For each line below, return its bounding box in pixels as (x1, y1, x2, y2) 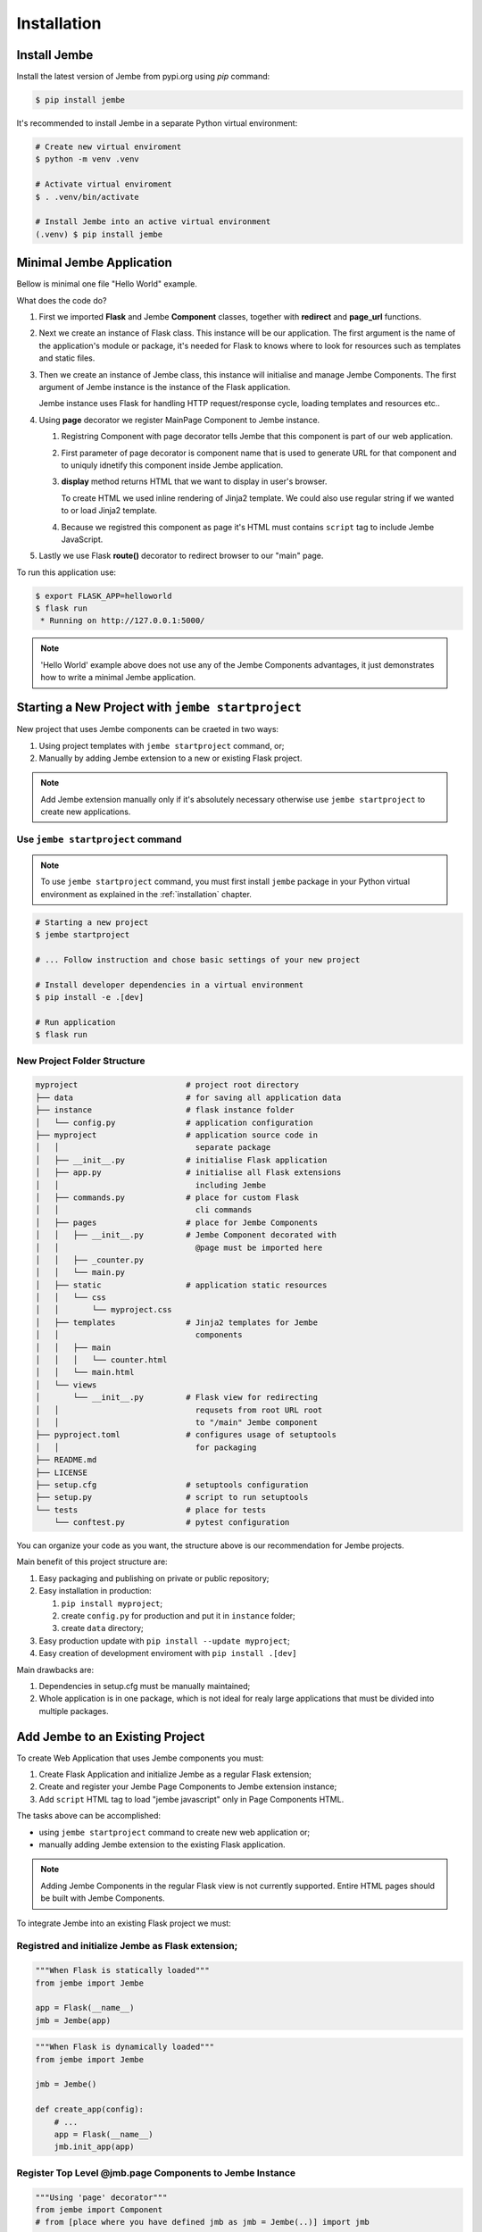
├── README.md (35, 1455, 97, 1465)
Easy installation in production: (38, 1586, 152, 1596)
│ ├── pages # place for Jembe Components (35, 1217, 319, 1228)
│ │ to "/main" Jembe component (35, 1417, 319, 1428)
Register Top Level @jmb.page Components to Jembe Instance (16, 2166, 296, 2178)
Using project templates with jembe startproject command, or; (38, 740, 285, 751)
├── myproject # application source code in (35, 1130, 319, 1140)
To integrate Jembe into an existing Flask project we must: (16, 1918, 231, 1928)
